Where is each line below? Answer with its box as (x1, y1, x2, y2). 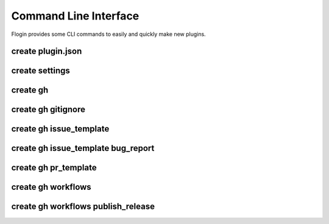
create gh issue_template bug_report (11, 143, 155, 153)
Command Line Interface (11, 9, 140, 23)
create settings (11, 66, 70, 76)
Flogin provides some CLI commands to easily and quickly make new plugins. (11, 30, 207, 38)
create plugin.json (11, 46, 82, 57)
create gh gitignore (11, 104, 85, 115)
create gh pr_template (11, 163, 97, 173)
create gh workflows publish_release (11, 201, 155, 212)
